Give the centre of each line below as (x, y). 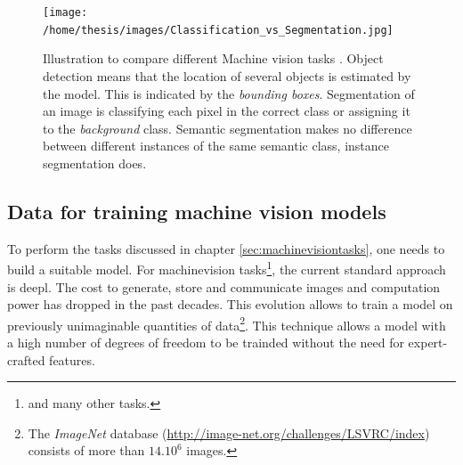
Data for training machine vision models (197, 211)
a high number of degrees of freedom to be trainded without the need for (206, 342)
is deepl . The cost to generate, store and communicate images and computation (224, 286)
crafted (26, 359)
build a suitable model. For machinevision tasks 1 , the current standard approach (227, 268)
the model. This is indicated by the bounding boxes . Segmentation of (229, 93)
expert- (428, 342)
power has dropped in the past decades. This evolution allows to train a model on (230, 304)
